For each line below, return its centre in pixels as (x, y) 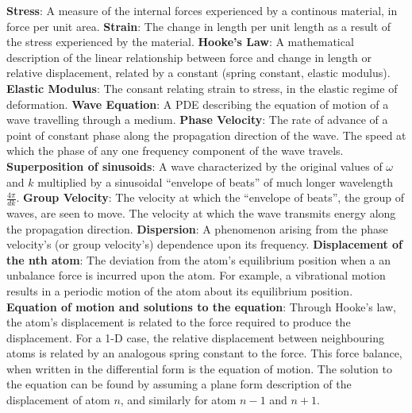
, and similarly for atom (178, 400)
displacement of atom (58, 400)
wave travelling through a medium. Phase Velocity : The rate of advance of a (197, 120)
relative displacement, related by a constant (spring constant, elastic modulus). (198, 73)
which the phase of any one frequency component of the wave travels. (175, 151)
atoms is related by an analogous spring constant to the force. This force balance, (204, 353)
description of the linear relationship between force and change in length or (189, 57)
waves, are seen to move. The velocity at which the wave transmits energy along (201, 212)
